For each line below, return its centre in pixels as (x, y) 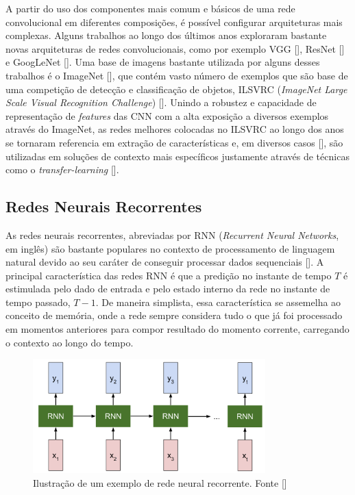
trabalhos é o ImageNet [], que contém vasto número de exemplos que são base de (177, 75)
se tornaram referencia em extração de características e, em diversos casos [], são (174, 142)
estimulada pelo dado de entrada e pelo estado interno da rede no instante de (168, 289)
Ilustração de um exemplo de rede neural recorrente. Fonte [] (160, 482)
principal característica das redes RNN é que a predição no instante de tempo (169, 275)
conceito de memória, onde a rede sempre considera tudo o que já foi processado (174, 315)
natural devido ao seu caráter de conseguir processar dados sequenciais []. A (165, 262)
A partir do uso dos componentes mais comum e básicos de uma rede (150, 8)
